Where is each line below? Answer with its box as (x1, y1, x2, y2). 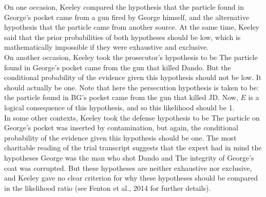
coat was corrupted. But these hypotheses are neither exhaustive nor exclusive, (4, 162, 252, 173)
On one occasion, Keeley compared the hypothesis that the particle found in (4, 2, 244, 12)
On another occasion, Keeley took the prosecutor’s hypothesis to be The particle (4, 51, 258, 62)
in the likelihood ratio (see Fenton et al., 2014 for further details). (4, 182, 211, 193)
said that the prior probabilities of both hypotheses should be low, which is (4, 31, 241, 42)
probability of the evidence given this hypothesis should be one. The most (4, 132, 237, 143)
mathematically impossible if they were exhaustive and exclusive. (4, 42, 209, 52)
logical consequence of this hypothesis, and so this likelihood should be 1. (4, 102, 235, 112)
